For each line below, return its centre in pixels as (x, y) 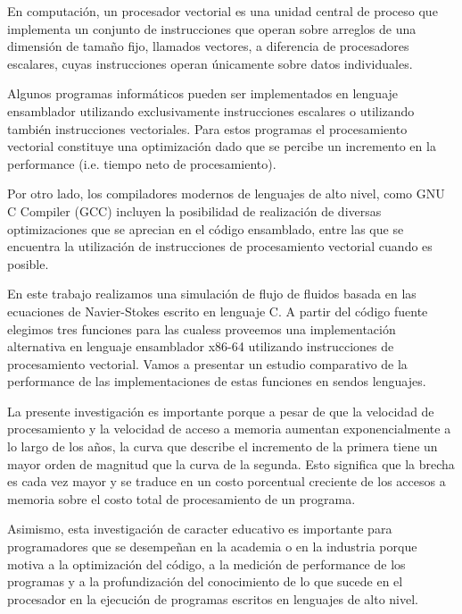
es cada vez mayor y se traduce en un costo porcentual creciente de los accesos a (227, 481)
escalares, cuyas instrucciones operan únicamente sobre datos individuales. (210, 63)
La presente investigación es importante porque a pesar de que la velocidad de (221, 411)
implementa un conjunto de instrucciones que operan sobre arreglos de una (212, 28)
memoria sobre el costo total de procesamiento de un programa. (181, 498)
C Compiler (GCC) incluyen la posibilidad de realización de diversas (194, 210)
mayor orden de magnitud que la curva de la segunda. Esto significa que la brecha (231, 463)
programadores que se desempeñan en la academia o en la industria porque (212, 547)
